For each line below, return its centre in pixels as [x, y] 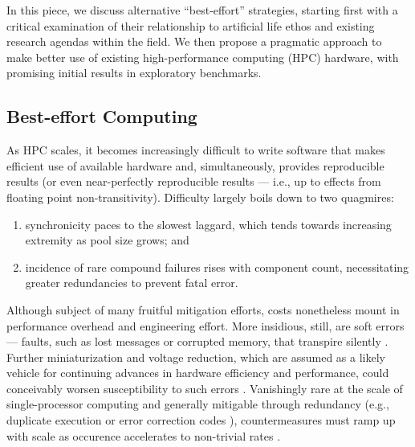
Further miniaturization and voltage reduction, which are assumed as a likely [196, 357]
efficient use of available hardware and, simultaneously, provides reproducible [195, 165]
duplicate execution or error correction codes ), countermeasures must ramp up [201, 420]
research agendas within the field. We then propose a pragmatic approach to [194, 41]
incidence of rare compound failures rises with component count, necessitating [217, 267]
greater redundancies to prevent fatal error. [132, 283]
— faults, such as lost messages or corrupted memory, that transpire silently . [197, 341]
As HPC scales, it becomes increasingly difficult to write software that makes [196, 150]
